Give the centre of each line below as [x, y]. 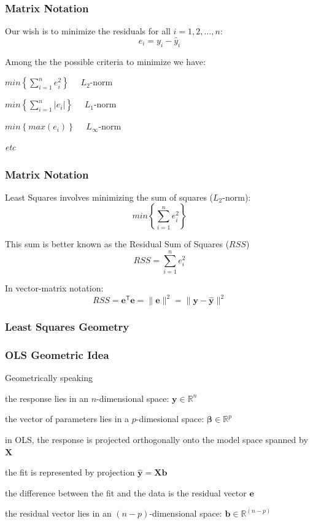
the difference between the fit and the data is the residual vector [126, 492]
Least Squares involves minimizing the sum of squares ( [109, 197]
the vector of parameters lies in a [67, 419]
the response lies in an [47, 398]
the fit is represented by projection [70, 472]
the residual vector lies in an [58, 513]
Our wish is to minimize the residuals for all [88, 31]
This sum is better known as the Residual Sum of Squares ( [117, 244]
